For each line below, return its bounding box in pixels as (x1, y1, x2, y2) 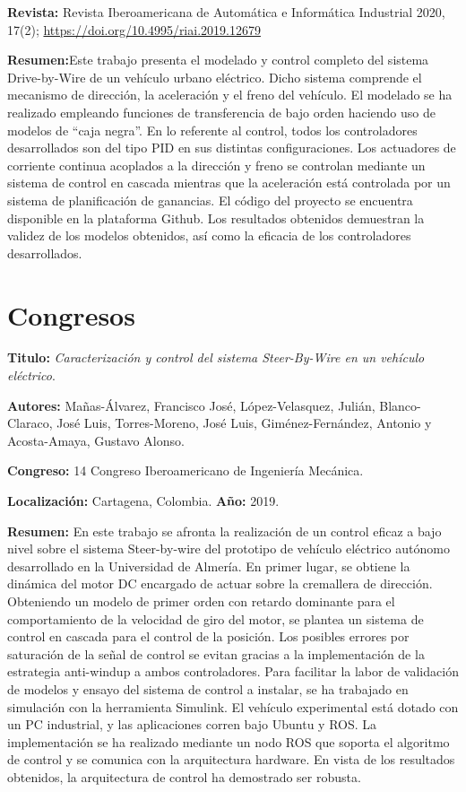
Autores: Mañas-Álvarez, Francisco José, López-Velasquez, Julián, (7, 396, 375, 414)
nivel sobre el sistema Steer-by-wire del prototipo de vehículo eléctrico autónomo (7, 539, 450, 558)
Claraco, (7, 413, 53, 432)
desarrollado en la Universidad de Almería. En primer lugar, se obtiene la (7, 556, 410, 575)
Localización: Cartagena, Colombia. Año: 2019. (7, 492, 280, 509)
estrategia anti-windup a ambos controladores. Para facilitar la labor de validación (7, 662, 459, 681)
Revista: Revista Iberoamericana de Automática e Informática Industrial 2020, (7, 3, 445, 21)
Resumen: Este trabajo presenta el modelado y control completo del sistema (7, 50, 429, 69)
